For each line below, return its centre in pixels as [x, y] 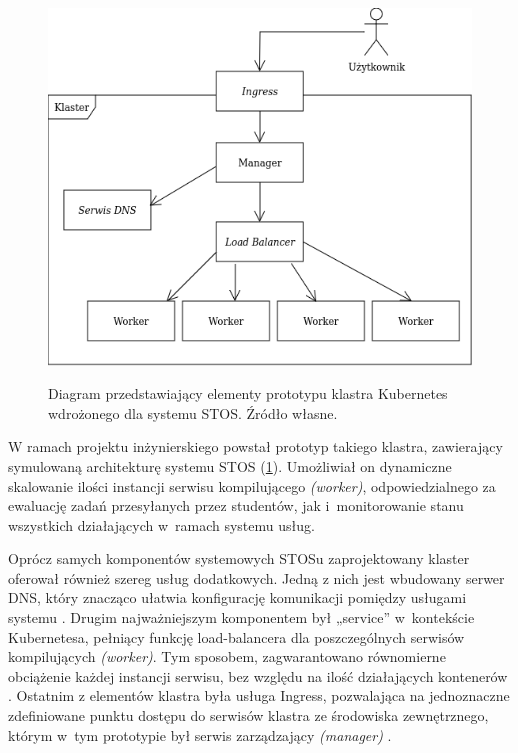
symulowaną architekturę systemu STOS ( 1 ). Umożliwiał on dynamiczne [230, 465]
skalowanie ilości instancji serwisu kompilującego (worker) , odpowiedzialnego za [252, 485]
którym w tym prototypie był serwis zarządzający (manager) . [200, 734]
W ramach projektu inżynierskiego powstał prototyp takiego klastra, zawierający [255, 446]
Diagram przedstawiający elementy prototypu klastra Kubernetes [248, 393]
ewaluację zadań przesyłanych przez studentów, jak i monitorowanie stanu [236, 505]
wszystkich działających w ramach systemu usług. [161, 524]
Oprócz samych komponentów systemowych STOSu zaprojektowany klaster [239, 558]
